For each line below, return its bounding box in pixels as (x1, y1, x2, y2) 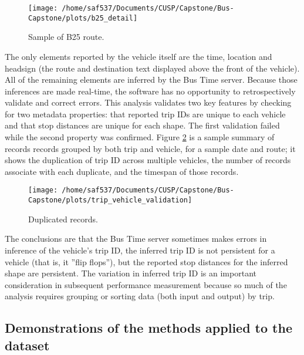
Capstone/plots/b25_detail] (28, 13, 138, 22)
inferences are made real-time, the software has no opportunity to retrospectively (5, 84, 296, 97)
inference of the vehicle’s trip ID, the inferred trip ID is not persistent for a (5, 244, 275, 256)
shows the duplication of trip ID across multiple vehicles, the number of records (5, 154, 291, 166)
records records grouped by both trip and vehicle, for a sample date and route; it (5, 142, 296, 154)
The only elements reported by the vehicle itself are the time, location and (5, 50, 272, 62)
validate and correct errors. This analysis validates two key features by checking (5, 96, 292, 109)
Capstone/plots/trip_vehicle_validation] (28, 196, 192, 205)
